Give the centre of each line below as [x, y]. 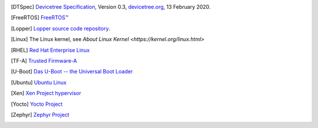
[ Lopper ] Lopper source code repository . [60, 28]
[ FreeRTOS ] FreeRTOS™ [40, 18]
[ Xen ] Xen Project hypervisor [46, 93]
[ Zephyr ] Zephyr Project [40, 114]
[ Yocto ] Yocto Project [37, 104]
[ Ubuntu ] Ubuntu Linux [39, 82]
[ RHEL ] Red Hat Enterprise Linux [50, 50]
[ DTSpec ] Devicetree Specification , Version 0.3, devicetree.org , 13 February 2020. [111, 7]
